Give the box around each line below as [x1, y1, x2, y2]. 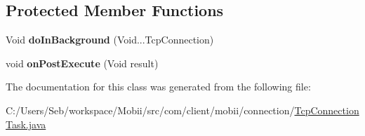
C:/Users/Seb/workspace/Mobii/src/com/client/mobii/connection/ [6, 102, 295, 117]
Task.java [6, 116, 46, 131]
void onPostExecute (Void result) [6, 55, 159, 70]
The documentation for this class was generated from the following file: [6, 79, 311, 94]
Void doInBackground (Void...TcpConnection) [6, 32, 214, 47]
